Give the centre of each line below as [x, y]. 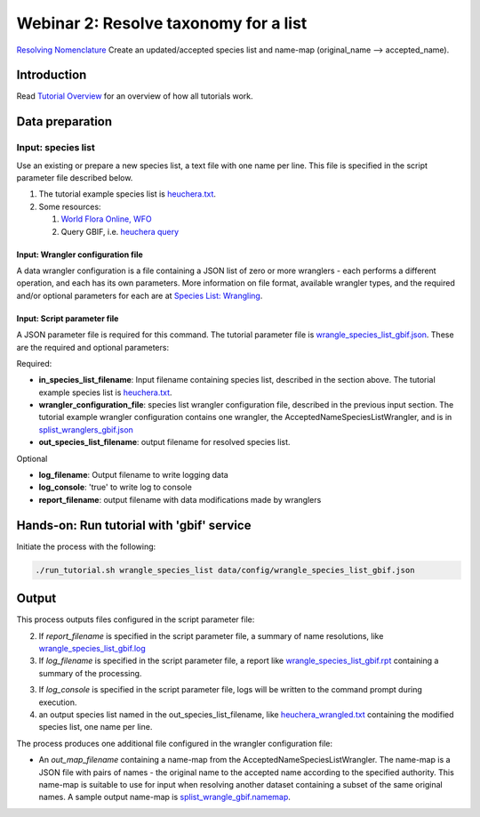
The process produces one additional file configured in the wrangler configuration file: [175, 743]
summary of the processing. [90, 673]
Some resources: [70, 206]
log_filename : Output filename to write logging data [133, 475]
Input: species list [56, 148]
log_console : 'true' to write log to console [116, 487]
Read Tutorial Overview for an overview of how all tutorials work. [135, 96]
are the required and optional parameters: [92, 347]
